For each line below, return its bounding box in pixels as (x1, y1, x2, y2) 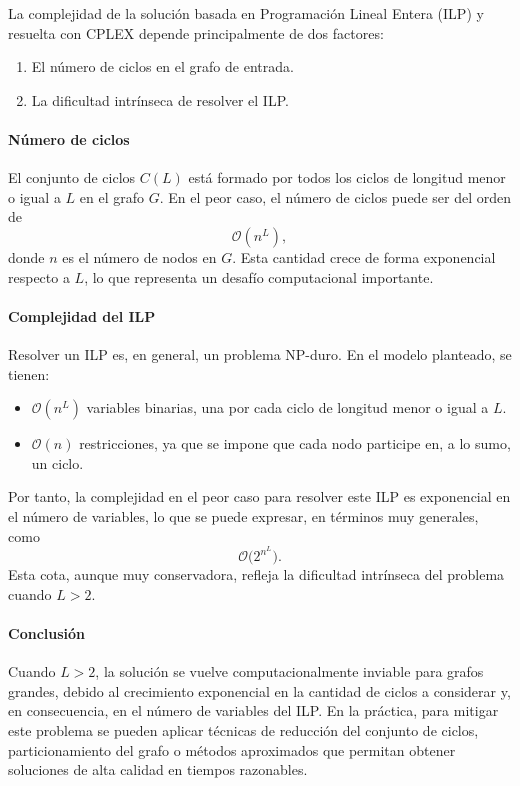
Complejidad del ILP (8, 305, 156, 326)
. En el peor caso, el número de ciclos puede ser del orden (159, 186, 511, 207)
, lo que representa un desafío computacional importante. (84, 266, 434, 287)
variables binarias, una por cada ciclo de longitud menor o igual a (86, 397, 489, 418)
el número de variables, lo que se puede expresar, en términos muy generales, (8, 505, 479, 526)
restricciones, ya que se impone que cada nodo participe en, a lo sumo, (79, 433, 511, 454)
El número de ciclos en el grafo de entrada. (31, 56, 294, 77)
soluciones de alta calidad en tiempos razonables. (8, 759, 308, 780)
